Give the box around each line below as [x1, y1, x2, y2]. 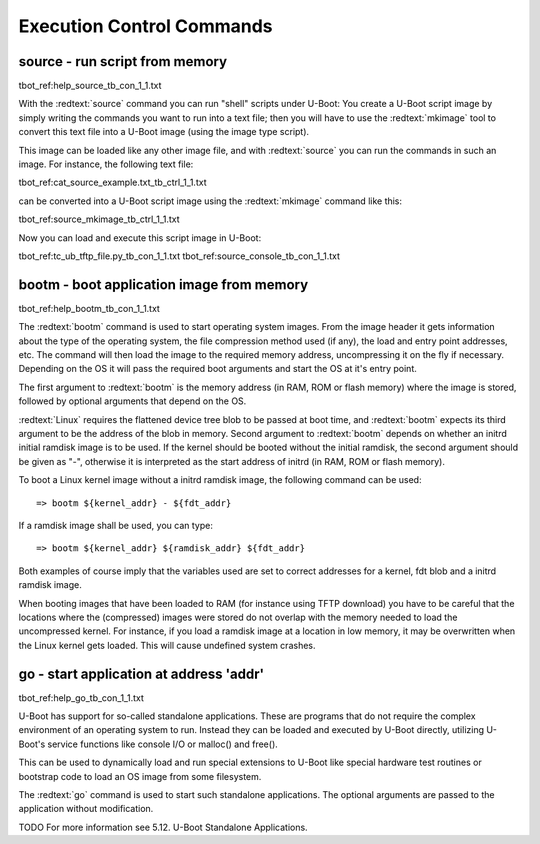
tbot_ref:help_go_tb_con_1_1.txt [18, 691, 144, 704]
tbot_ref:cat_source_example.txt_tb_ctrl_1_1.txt [18, 176, 207, 189]
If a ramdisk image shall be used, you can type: [18, 519, 214, 531]
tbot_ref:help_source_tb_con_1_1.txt [18, 80, 162, 92]
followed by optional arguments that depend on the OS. [18, 395, 247, 407]
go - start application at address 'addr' [18, 665, 265, 682]
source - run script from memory [18, 53, 228, 70]
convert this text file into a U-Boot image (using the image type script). [18, 126, 310, 138]
